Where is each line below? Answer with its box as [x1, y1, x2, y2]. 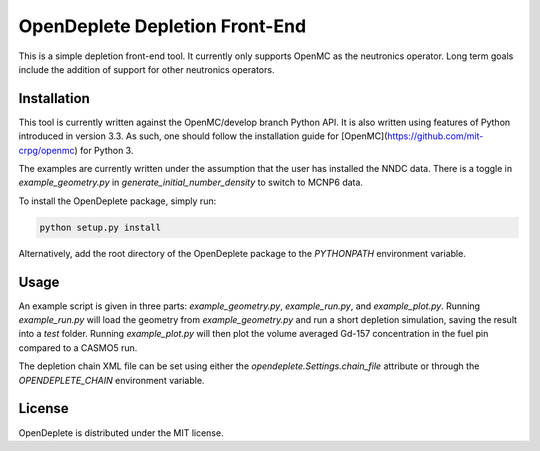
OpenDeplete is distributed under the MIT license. [18, 426, 224, 439]
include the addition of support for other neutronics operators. [18, 63, 275, 75]
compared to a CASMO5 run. [18, 341, 138, 354]
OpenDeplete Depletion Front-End [18, 15, 307, 37]
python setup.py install [39, 221, 162, 233]
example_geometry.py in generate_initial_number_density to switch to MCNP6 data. [18, 176, 364, 189]
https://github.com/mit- [386, 130, 484, 142]
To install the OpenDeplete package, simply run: [18, 195, 217, 207]
